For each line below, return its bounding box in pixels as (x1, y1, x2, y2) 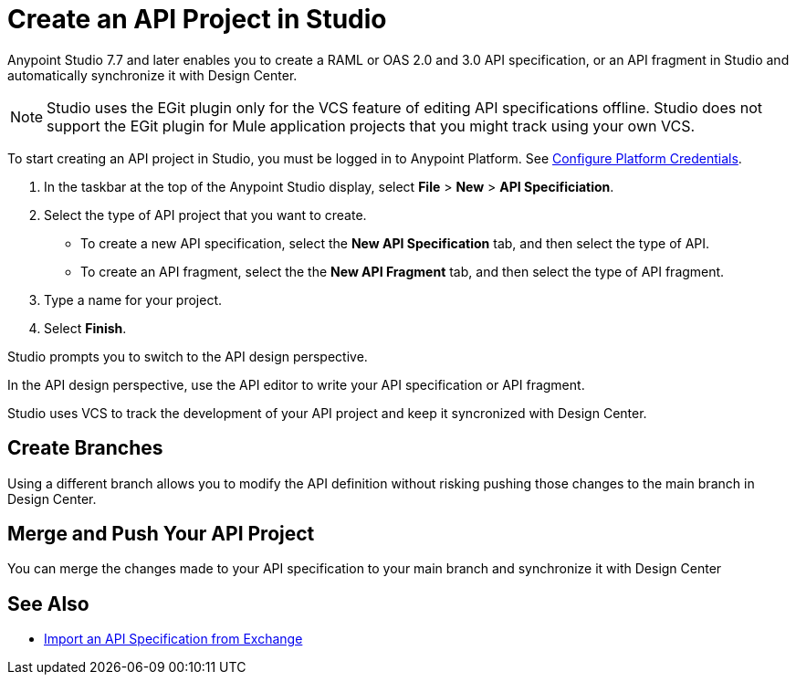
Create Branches (7, 436, 163, 460)
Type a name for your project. (44, 291, 223, 308)
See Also (7, 592, 89, 615)
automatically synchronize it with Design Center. (7, 67, 298, 83)
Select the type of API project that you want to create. (44, 206, 367, 223)
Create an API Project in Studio (7, 4, 387, 35)
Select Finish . (44, 320, 127, 336)
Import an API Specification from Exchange (44, 631, 303, 647)
